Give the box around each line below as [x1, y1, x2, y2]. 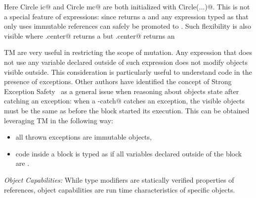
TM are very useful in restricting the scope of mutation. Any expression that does [4, 47, 252, 57]
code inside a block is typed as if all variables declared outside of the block [15, 148, 242, 158]
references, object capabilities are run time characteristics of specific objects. [4, 184, 235, 195]
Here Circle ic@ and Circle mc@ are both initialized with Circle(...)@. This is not [4, 1, 250, 11]
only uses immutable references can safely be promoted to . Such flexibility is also [4, 21, 251, 31]
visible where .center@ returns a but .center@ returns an [4, 30, 175, 41]
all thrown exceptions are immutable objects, [15, 132, 152, 142]
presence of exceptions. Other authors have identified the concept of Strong [4, 76, 232, 87]
